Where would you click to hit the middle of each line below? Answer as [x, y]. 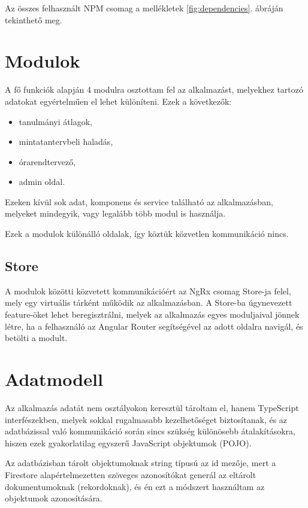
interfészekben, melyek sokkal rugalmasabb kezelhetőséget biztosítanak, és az [146, 419]
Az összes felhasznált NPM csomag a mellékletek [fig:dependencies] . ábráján [144, 8]
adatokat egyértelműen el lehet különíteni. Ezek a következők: [118, 101]
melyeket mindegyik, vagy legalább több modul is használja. [115, 213]
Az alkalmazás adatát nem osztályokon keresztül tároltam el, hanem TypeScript [152, 407]
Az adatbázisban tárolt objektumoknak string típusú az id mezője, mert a [141, 463]
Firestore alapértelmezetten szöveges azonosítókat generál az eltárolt [131, 474]
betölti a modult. [36, 338]
